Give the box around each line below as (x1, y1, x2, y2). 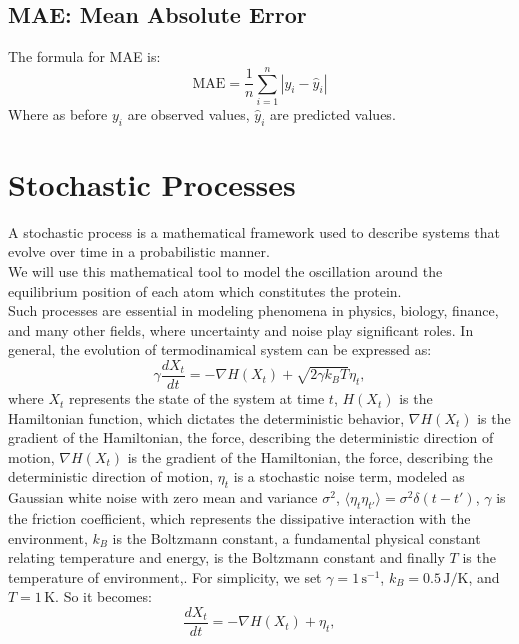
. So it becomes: (55, 586, 152, 607)
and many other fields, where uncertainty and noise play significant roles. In (8, 319, 474, 340)
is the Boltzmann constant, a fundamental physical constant (112, 527, 481, 548)
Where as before (8, 103, 108, 124)
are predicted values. (270, 103, 396, 124)
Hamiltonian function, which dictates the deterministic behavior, (8, 407, 405, 428)
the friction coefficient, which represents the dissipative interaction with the (8, 508, 471, 529)
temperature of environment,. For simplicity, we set (8, 566, 322, 587)
